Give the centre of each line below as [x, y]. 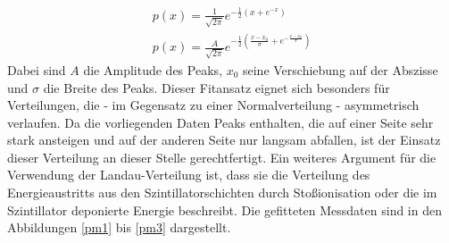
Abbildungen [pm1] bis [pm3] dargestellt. [119, 227]
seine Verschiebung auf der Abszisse [340, 69]
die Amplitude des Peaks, [153, 69]
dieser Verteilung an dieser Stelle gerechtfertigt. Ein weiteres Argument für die [222, 157]
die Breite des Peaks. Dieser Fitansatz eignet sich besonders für [216, 87]
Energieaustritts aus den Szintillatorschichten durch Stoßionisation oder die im [222, 193]
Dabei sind [37, 69]
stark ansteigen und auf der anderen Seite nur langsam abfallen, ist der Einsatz [224, 140]
